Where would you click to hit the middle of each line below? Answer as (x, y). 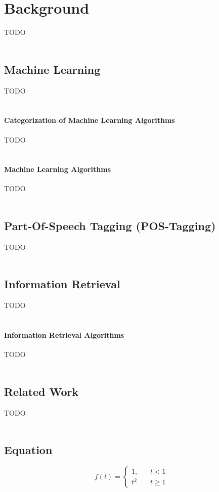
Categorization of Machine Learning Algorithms (90, 120)
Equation (28, 450)
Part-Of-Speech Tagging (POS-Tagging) (110, 226)
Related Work (41, 391)
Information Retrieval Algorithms (64, 335)
